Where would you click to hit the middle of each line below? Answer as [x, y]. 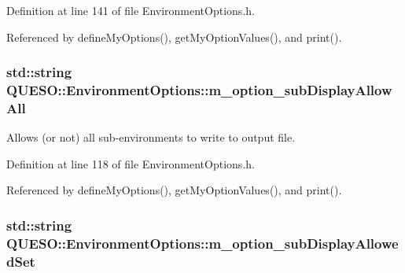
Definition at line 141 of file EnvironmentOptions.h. [131, 10]
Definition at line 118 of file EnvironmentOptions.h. [131, 163]
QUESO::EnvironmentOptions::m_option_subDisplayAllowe [202, 243]
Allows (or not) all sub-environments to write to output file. [151, 137]
